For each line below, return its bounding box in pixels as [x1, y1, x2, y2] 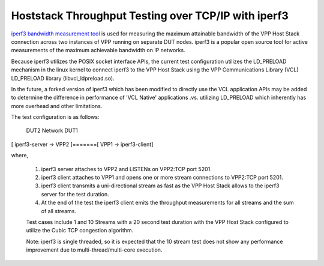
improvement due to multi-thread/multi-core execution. [26, 246, 163, 253]
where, [11, 152, 29, 159]
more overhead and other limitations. [11, 102, 103, 109]
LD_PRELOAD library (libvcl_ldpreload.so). [11, 74, 115, 82]
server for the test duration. [41, 190, 109, 198]
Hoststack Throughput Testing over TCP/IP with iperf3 [11, 9, 289, 22]
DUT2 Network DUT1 [26, 127, 78, 135]
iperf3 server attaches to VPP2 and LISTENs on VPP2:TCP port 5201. [41, 165, 212, 172]
